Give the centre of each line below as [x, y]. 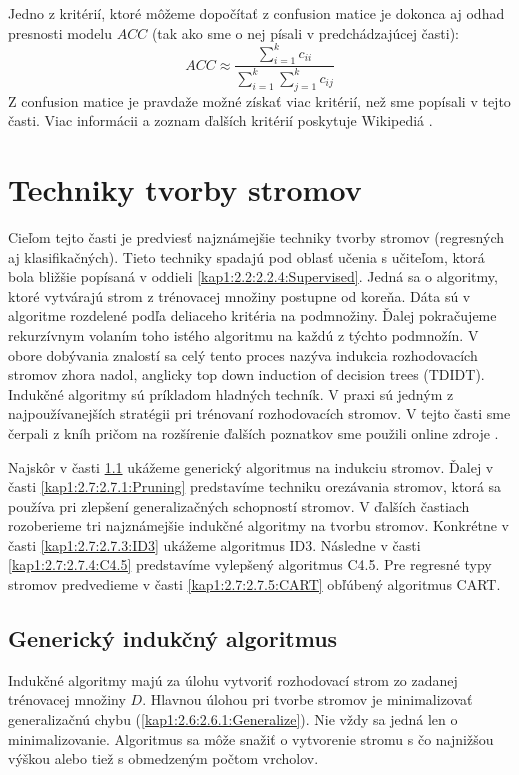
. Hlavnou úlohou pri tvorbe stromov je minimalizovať [307, 699]
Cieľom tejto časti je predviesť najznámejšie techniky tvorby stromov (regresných [256, 236]
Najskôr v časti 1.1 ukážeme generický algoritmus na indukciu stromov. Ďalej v [251, 466]
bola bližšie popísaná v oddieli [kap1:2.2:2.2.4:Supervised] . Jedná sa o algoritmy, [253, 276]
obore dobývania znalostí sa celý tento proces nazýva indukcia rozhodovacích [243, 354]
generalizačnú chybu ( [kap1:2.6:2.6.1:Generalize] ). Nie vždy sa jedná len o [233, 719]
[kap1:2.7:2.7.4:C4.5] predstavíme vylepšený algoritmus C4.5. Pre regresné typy [250, 564]
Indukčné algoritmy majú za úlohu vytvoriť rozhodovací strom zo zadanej [233, 679]
